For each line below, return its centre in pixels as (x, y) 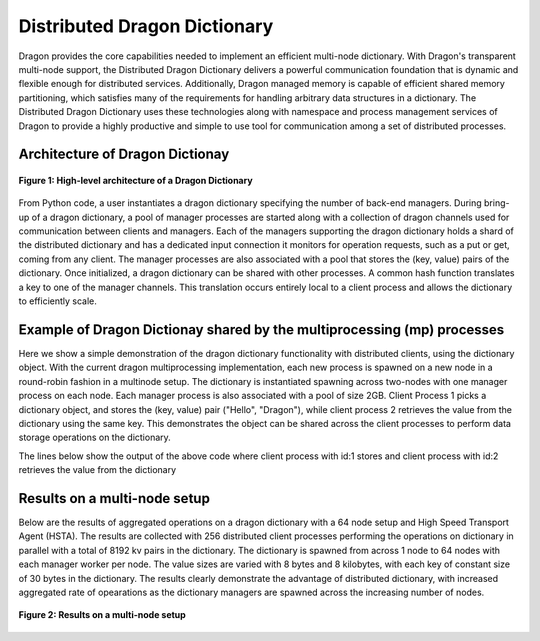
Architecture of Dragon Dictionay (124, 154)
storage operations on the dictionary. (95, 437)
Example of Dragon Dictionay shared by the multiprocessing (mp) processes (261, 329)
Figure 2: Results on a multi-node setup (102, 615)
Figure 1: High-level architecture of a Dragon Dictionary (136, 180)
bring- (496, 203)
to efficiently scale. (57, 301)
